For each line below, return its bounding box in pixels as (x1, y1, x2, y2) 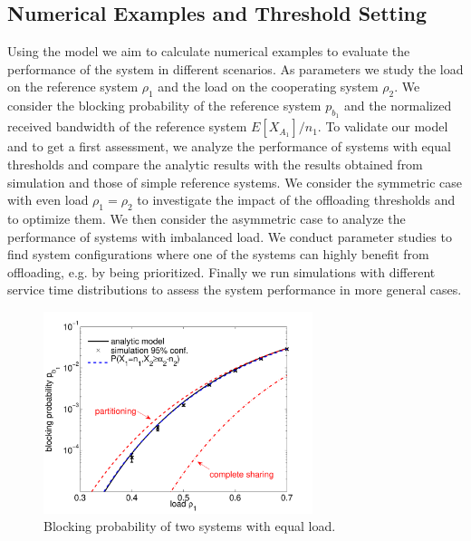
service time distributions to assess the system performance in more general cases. (7, 280, 462, 299)
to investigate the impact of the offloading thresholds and (137, 190, 456, 209)
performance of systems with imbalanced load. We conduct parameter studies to (7, 227, 452, 246)
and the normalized (343, 96, 452, 115)
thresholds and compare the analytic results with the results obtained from (7, 154, 423, 173)
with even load (7, 190, 89, 209)
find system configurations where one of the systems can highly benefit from (7, 245, 429, 264)
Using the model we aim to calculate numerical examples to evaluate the (7, 42, 410, 61)
